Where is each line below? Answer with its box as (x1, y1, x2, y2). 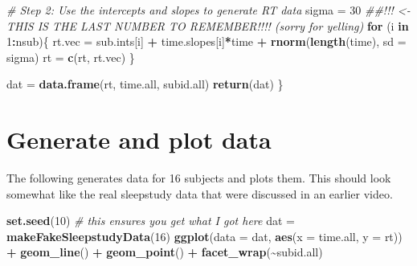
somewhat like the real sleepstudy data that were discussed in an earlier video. (6, 185, 393, 202)
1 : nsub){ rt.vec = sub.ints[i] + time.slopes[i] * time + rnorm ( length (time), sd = (6, 33, 407, 50)
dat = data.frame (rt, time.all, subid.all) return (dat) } (6, 76, 284, 92)
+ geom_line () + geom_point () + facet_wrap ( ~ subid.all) (6, 243, 323, 260)
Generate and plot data (6, 123, 272, 156)
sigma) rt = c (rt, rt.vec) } (6, 48, 135, 65)
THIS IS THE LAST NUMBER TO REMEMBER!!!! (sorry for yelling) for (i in (6, 17, 409, 34)
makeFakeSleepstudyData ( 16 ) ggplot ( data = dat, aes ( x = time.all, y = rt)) (6, 227, 403, 244)
